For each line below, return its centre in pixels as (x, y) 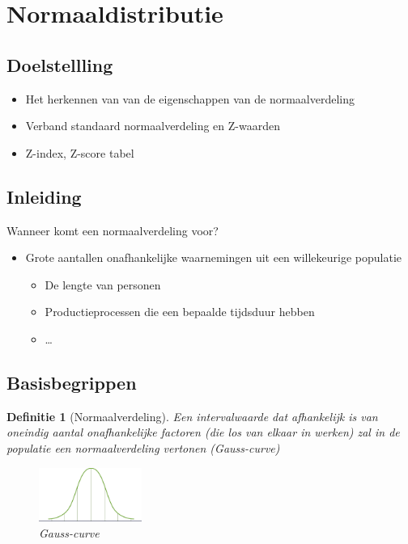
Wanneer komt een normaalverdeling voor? (113, 230)
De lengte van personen (103, 284)
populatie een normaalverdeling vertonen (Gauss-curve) (143, 447)
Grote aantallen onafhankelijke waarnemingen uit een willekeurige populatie (213, 257)
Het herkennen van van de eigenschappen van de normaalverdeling (190, 98)
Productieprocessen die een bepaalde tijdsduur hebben (180, 312)
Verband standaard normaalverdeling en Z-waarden (153, 126)
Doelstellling (60, 64)
